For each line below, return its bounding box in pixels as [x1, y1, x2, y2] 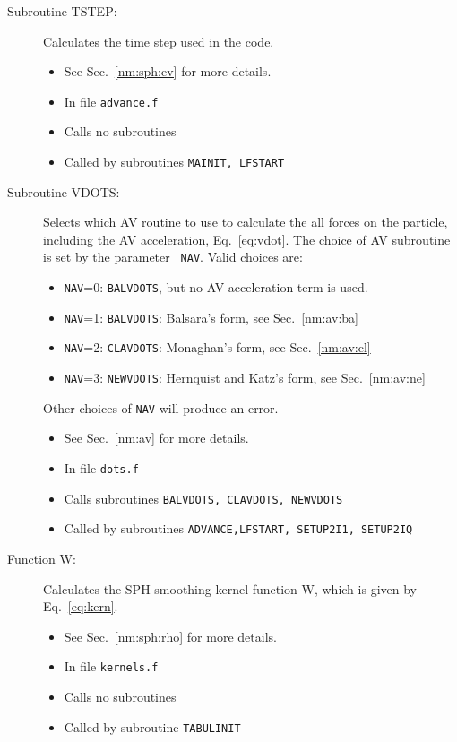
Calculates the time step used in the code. [43, 31, 274, 50]
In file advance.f [64, 91, 159, 110]
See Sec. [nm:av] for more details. [64, 428, 249, 447]
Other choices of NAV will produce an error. [43, 398, 279, 417]
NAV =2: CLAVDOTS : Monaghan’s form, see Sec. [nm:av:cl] [64, 338, 371, 357]
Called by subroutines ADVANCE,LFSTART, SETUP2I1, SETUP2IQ [64, 519, 413, 538]
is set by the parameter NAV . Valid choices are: [43, 247, 303, 266]
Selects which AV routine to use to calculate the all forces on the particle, [43, 212, 448, 231]
